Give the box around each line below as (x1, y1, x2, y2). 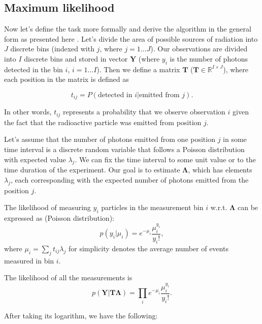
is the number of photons (170, 53, 248, 64)
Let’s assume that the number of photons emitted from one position (4, 134, 215, 144)
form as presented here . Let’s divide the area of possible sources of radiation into (4, 33, 258, 44)
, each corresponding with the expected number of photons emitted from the (11, 174, 249, 185)
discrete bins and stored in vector (24, 53, 128, 64)
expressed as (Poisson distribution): (4, 213, 114, 223)
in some (223, 134, 247, 144)
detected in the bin (4, 64, 63, 74)
